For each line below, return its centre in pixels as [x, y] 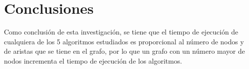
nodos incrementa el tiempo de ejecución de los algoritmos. [93, 60]
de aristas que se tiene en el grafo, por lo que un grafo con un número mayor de [124, 51]
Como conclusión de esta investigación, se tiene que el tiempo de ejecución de [121, 32]
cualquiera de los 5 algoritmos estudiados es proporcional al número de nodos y [124, 41]
